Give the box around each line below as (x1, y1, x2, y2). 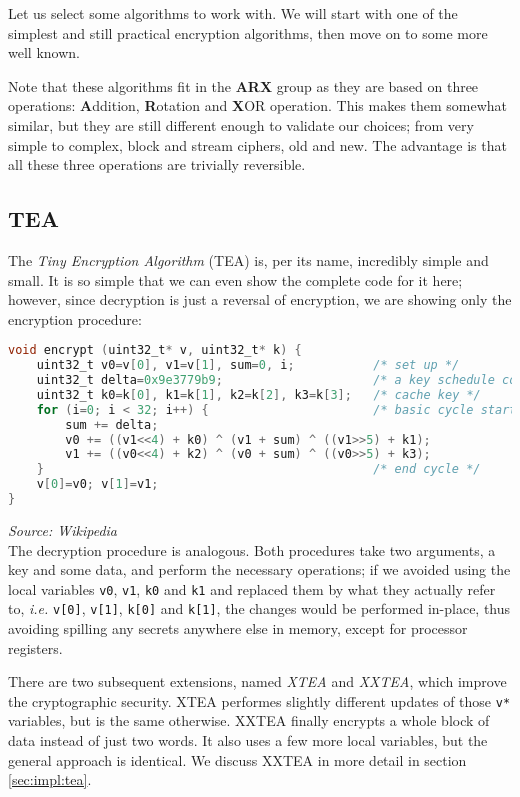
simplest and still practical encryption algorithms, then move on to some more (8, 22, 488, 43)
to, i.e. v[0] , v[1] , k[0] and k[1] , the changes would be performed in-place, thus (8, 598, 511, 619)
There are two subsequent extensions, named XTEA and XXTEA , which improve (8, 671, 507, 692)
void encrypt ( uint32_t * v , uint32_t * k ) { (8, 343, 302, 358)
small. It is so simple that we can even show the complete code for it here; (8, 269, 463, 290)
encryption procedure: (8, 308, 142, 329)
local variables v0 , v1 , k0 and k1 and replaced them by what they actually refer (8, 578, 496, 599)
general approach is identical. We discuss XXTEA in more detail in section (8, 749, 467, 770)
